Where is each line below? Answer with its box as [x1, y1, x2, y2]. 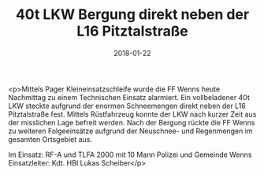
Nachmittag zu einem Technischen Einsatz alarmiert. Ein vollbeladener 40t [8, 92, 251, 102]
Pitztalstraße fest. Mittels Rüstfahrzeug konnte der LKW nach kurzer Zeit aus [8, 109, 257, 119]
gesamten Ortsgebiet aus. [8, 134, 93, 143]
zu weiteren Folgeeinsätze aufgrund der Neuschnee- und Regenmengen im [8, 126, 253, 136]
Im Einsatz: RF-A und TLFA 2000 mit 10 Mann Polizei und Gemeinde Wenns [8, 150, 252, 159]
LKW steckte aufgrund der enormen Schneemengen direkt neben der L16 [8, 101, 246, 110]
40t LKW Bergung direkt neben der [15, 6, 250, 24]
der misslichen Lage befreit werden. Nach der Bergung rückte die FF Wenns [8, 117, 255, 127]
